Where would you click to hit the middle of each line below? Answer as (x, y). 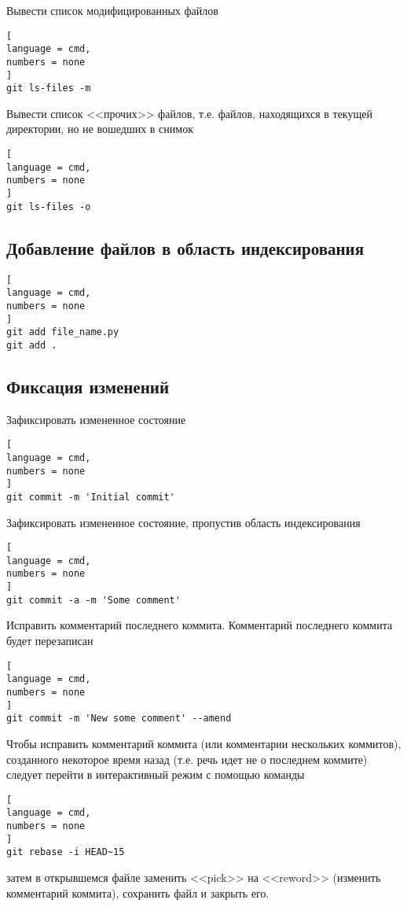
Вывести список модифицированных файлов (112, 10)
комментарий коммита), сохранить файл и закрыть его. (138, 892)
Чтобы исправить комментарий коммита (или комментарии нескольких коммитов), (204, 743)
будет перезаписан (50, 641)
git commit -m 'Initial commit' (91, 497)
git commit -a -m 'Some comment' (93, 600)
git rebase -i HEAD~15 (66, 852)
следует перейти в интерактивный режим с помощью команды (156, 774)
